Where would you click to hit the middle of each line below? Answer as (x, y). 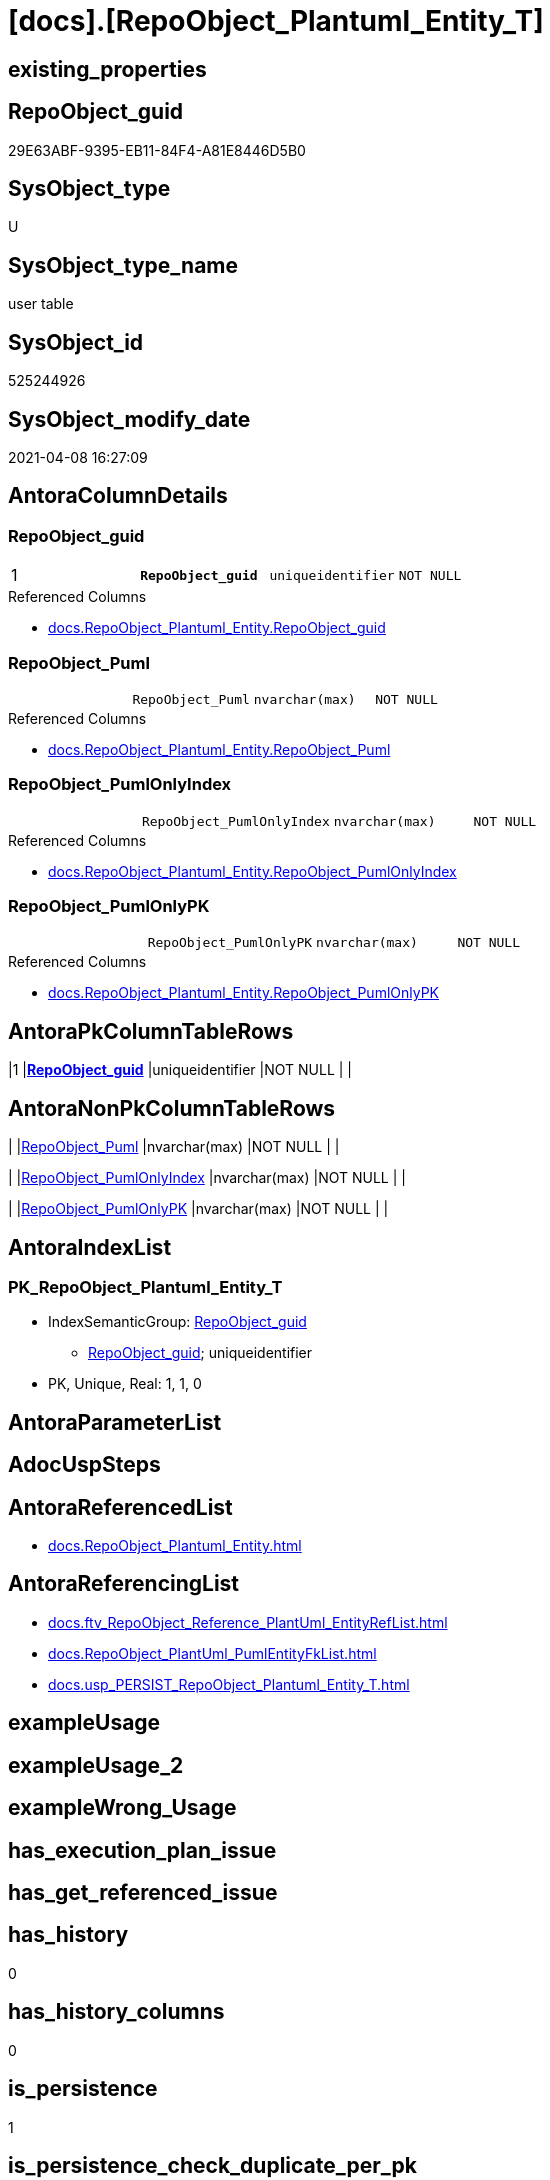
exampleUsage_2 (96, 1765)
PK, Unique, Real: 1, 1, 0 (125, 1384)
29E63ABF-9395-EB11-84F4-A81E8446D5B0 (157, 150)
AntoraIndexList (90, 1247)
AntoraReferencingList (124, 1584)
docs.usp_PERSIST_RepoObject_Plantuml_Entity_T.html (229, 1684)
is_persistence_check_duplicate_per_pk (212, 2165)
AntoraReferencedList (120, 1507)
